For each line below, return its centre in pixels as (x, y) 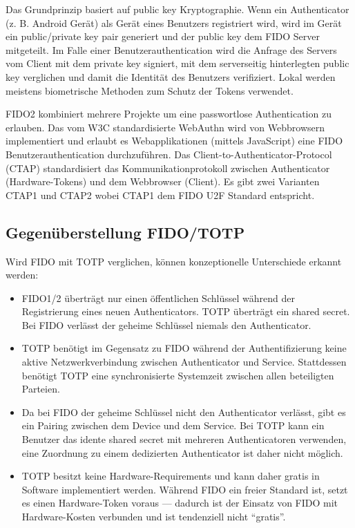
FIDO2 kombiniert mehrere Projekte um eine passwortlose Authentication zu (169, 114)
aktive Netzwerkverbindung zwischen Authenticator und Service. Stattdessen (184, 362)
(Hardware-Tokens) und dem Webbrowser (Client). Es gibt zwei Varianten (163, 181)
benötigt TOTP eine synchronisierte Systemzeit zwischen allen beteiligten (178, 375)
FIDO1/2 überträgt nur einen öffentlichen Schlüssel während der (158, 298)
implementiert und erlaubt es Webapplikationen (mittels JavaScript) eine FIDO (174, 141)
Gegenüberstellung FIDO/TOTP (125, 232)
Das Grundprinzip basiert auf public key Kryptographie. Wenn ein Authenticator (177, 9)
